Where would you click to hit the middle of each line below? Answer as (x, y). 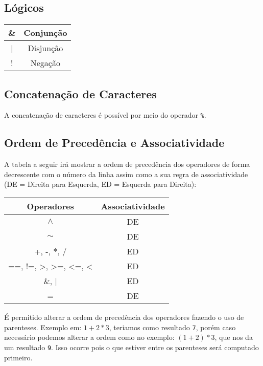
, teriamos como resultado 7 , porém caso (172, 327)
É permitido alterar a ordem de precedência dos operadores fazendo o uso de (124, 317)
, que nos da (234, 337)
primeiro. (18, 357)
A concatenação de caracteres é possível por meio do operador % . (105, 115)
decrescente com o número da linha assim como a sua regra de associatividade (126, 174)
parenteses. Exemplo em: (43, 327)
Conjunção (45, 33)
